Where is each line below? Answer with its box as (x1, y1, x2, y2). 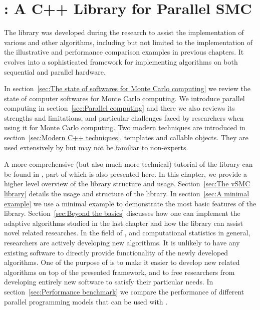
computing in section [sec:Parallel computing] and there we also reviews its (4, 103, 235, 113)
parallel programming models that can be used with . (4, 296, 168, 306)
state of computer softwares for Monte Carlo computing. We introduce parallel (4, 93, 245, 103)
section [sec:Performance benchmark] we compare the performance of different (4, 286, 244, 296)
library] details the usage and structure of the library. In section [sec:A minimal (4, 188, 249, 199)
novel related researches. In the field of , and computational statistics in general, (4, 227, 250, 238)
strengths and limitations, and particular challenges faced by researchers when (4, 112, 244, 123)
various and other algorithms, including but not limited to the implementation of (4, 37, 253, 47)
